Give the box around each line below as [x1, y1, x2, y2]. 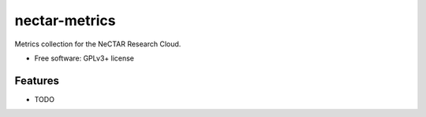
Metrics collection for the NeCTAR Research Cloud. [14, 39, 181, 49]
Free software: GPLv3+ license [34, 53, 134, 63]
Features [14, 74, 59, 87]
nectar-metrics [14, 12, 116, 29]
